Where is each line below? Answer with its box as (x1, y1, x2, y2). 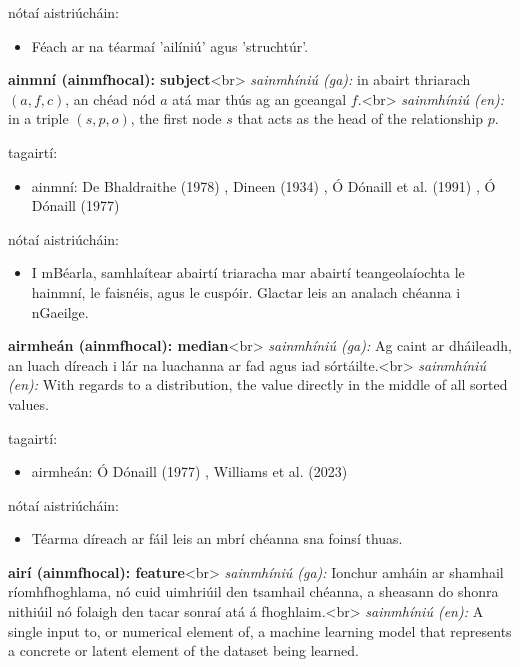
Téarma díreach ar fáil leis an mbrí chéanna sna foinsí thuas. (31, 528, 403, 549)
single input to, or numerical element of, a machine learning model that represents (8, 620, 512, 641)
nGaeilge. (31, 301, 89, 322)
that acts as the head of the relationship (237, 108, 484, 129)
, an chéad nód (65, 88, 156, 109)
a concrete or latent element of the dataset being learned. (8, 640, 359, 661)
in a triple (8, 108, 69, 129)
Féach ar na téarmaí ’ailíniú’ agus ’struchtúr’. (31, 35, 309, 56)
